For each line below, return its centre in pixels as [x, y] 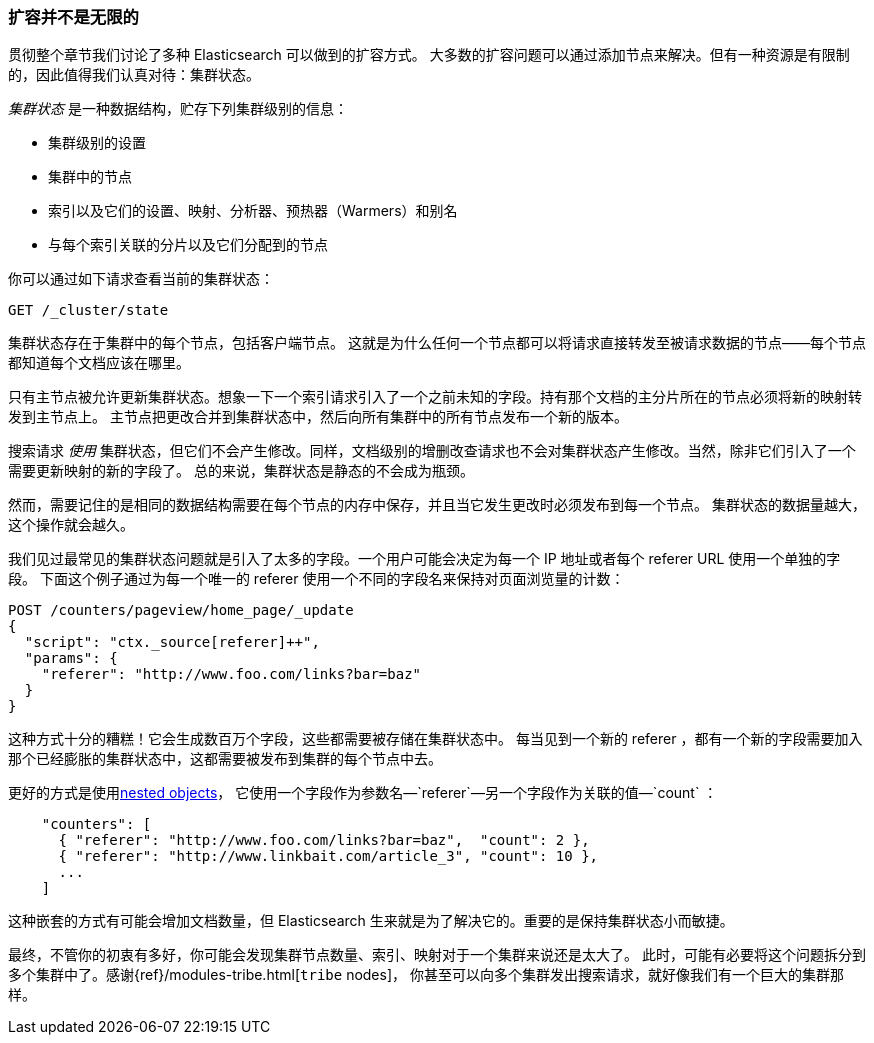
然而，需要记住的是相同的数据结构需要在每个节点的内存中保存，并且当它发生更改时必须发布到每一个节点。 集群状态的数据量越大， [437, 505]
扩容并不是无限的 [73, 17]
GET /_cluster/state [88, 310]
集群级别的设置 [97, 143]
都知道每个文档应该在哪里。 [99, 363]
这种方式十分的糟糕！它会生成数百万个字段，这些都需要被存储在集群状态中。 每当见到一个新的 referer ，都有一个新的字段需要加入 [435, 739]
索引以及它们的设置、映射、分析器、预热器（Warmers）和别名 [253, 211]
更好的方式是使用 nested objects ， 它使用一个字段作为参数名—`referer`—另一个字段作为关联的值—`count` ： [363, 793]
